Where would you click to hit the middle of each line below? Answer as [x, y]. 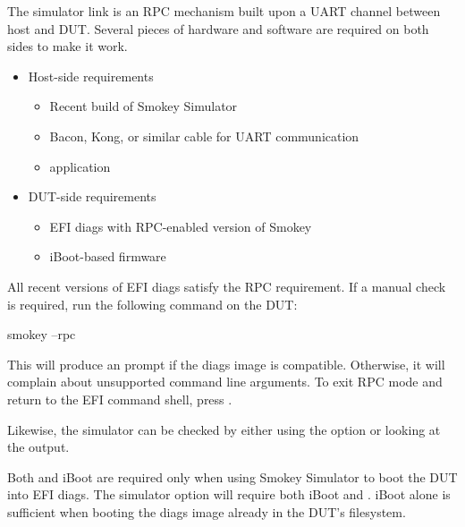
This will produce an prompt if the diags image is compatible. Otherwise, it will [226, 364]
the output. [38, 447]
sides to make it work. [68, 46]
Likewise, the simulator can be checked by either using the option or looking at [224, 429]
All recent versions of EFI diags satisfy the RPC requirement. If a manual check [227, 286]
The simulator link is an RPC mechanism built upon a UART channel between [224, 11]
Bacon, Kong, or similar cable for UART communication [204, 136]
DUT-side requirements [92, 196]
